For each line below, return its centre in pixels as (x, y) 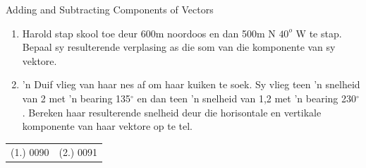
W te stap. (319, 33)
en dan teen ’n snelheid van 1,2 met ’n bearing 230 (247, 98)
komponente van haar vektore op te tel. (107, 126)
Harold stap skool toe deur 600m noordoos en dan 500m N (149, 33)
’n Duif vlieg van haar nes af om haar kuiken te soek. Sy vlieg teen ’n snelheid (191, 84)
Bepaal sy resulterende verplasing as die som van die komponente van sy (179, 47)
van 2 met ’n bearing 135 (77, 98)
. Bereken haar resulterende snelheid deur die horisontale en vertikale (172, 112)
